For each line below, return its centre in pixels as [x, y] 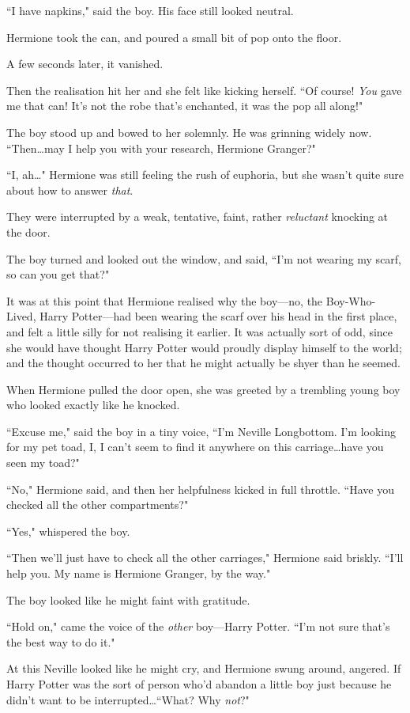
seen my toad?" [43, 463]
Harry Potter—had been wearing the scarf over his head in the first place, [218, 316]
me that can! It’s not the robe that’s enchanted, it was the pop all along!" [185, 106]
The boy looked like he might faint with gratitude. [128, 599]
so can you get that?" [58, 274]
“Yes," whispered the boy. [68, 531]
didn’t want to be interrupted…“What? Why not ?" [128, 699]
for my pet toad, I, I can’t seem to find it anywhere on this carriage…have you [195, 447]
